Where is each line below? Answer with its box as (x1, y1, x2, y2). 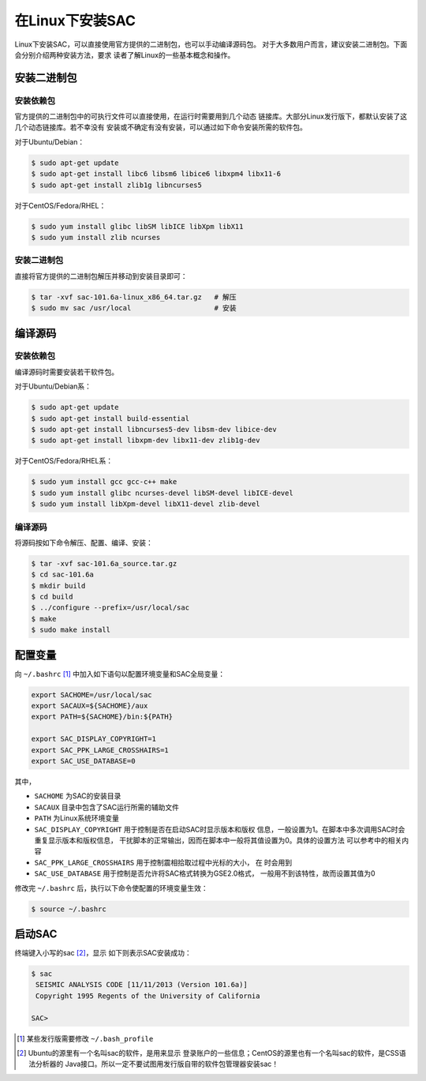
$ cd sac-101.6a (31, 570, 95, 580)
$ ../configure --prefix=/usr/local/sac (31, 603, 189, 612)
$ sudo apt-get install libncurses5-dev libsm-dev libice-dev (31, 425, 277, 434)
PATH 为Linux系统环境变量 (34, 813, 120, 823)
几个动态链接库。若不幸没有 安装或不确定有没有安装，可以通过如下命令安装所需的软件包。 (14, 122, 307, 132)
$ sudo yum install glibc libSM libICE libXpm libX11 (31, 222, 244, 231)
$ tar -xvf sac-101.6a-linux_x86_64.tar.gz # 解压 (31, 292, 237, 302)
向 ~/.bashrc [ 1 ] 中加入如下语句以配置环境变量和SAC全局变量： (14, 669, 225, 678)
